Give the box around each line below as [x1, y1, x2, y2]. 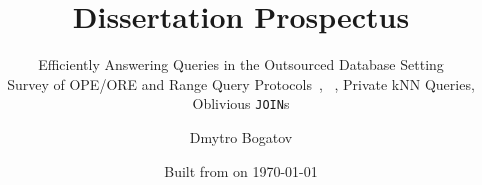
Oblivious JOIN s [192, 93, 290, 114]
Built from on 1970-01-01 [164, 160, 318, 181]
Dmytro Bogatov [189, 126, 293, 147]
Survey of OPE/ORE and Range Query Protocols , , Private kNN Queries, [7, 73, 475, 94]
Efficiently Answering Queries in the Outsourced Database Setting [38, 54, 444, 75]
